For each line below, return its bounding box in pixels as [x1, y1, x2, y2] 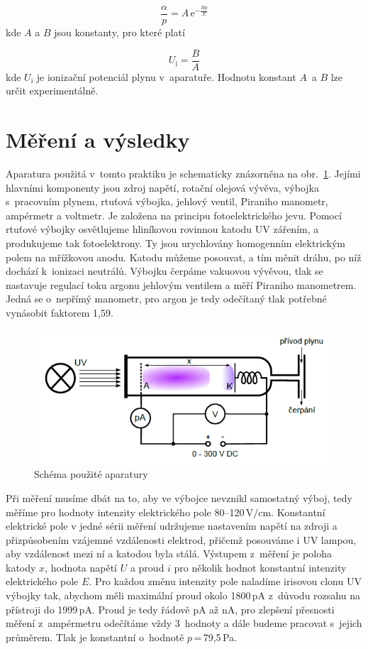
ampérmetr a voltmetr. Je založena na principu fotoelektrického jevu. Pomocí [6, 207, 342, 222]
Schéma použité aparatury [34, 467, 148, 481]
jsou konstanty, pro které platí [54, 25, 185, 40]
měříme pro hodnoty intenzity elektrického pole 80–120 [6, 504, 245, 519]
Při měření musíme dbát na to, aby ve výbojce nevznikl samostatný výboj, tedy [6, 490, 352, 505]
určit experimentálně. [6, 83, 99, 98]
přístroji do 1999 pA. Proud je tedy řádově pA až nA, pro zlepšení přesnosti [6, 601, 335, 616]
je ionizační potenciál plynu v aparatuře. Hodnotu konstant [36, 69, 296, 84]
